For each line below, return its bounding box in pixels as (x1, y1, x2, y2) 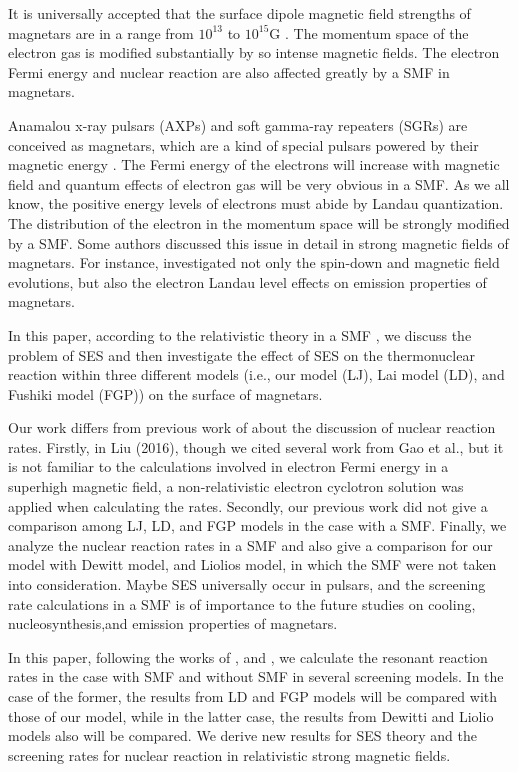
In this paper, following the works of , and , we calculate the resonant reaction (8, 646, 488, 667)
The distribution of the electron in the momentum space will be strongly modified (8, 212, 510, 233)
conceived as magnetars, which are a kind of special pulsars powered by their (8, 134, 479, 155)
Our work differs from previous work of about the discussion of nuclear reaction (8, 417, 496, 438)
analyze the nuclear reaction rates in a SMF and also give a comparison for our (8, 534, 493, 555)
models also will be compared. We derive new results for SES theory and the (8, 725, 477, 746)
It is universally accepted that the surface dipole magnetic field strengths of (8, 3, 471, 23)
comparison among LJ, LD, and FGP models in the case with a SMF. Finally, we (8, 515, 507, 536)
